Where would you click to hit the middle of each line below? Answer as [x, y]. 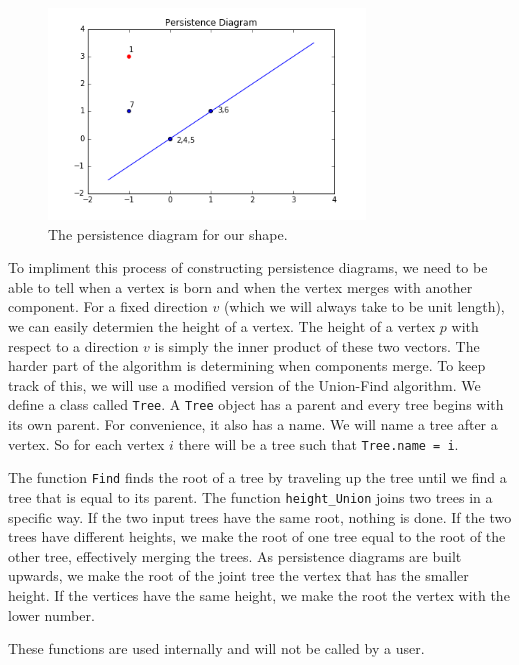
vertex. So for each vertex [86, 443]
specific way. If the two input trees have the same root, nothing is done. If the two [260, 516]
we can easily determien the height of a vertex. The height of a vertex [222, 325]
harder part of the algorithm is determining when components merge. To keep [247, 365]
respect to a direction [73, 345]
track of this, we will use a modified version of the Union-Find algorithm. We [244, 384]
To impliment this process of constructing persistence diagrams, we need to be [248, 267]
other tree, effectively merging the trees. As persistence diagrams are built [235, 555]
